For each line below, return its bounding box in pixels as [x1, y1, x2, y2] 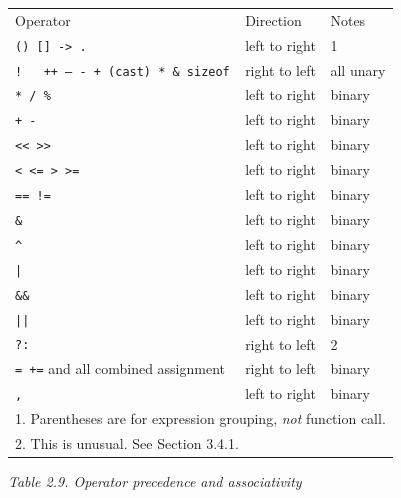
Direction [245, 9, 302, 30]
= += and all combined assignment [15, 358, 226, 379]
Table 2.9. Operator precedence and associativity [8, 471, 302, 492]
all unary [330, 59, 386, 80]
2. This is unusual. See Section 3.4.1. [15, 433, 239, 454]
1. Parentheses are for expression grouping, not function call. [15, 408, 386, 429]
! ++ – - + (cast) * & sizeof [15, 64, 230, 79]
